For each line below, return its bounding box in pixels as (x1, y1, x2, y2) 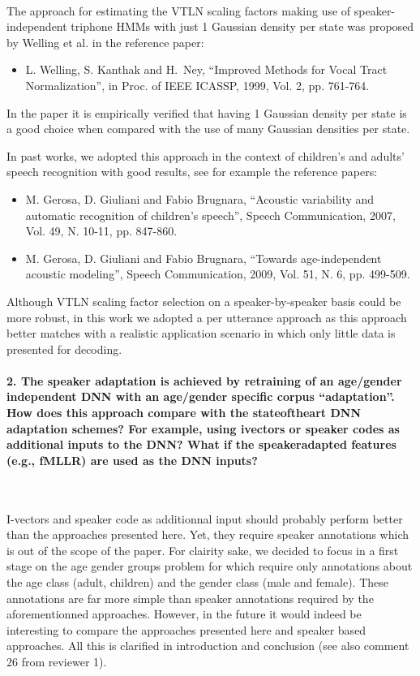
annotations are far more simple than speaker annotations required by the (6, 589, 374, 606)
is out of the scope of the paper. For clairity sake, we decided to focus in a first (6, 541, 399, 558)
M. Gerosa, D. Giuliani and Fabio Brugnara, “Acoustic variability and (25, 190, 375, 207)
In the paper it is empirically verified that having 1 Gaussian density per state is (6, 104, 407, 121)
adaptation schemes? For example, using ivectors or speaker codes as (6, 420, 400, 437)
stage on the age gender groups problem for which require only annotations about (6, 558, 413, 575)
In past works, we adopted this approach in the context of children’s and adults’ (6, 147, 405, 164)
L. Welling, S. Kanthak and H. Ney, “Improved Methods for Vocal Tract (25, 61, 388, 78)
